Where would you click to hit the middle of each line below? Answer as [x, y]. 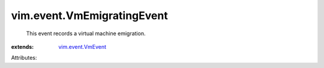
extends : [22, 47]
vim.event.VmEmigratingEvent [89, 16]
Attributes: [24, 58]
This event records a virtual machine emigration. [86, 33]
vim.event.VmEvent [82, 47]
